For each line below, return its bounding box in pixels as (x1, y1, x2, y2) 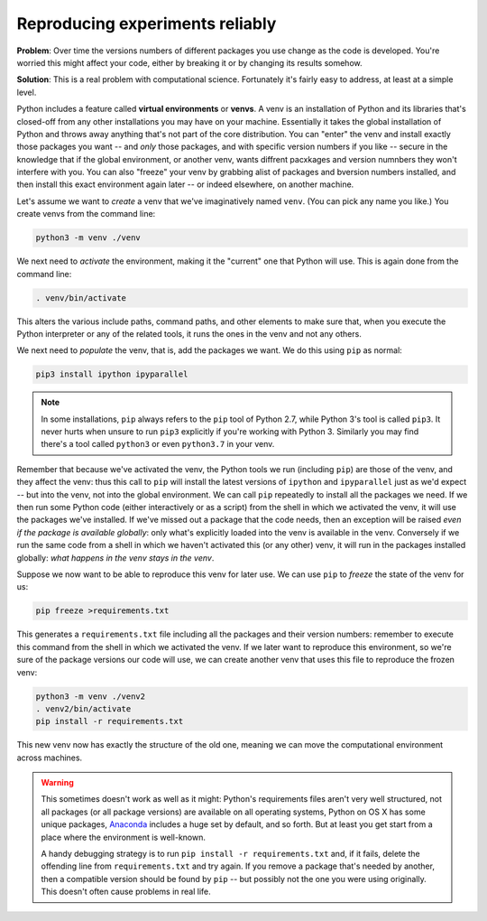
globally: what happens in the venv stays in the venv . (16, 552, 215, 563)
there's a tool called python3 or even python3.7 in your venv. (41, 439, 275, 450)
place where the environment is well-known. (41, 832, 207, 842)
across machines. (16, 752, 83, 763)
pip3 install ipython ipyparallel (35, 369, 188, 379)
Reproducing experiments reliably (16, 14, 277, 33)
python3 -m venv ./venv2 (35, 691, 146, 702)
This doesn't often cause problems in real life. (41, 886, 211, 898)
